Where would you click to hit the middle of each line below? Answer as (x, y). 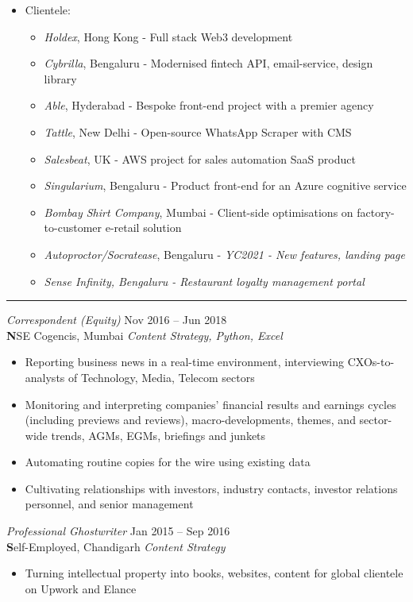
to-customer (73, 228)
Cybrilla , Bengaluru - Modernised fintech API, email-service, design (208, 63)
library (60, 78)
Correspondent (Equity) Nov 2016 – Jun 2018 (117, 320)
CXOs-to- (371, 362)
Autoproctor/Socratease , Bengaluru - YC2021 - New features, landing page (224, 254)
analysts (45, 377)
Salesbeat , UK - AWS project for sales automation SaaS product (200, 158)
